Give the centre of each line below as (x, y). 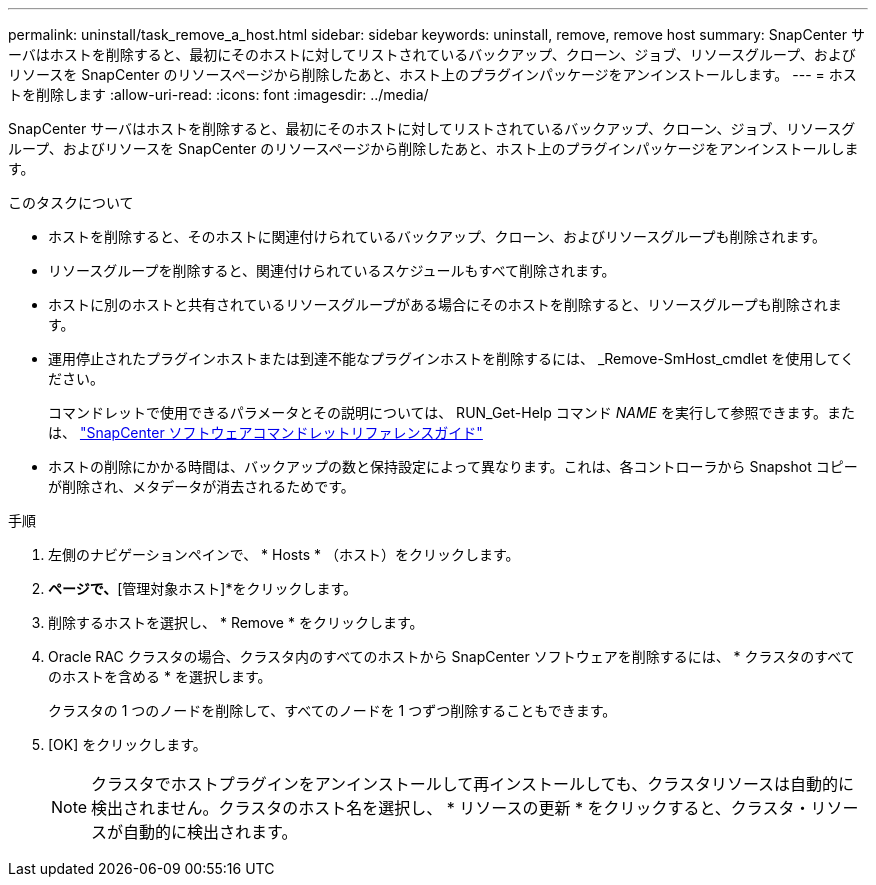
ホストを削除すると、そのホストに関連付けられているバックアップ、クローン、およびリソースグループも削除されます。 (437, 236)
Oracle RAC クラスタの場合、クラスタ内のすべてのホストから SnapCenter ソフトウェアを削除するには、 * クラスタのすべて (451, 656)
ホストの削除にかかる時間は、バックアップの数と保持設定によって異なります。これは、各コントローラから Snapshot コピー (453, 466)
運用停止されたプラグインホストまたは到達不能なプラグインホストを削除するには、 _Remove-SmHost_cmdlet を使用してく (451, 358)
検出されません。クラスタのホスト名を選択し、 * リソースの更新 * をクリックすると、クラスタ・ (451, 808)
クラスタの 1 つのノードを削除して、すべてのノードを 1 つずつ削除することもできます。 (332, 710)
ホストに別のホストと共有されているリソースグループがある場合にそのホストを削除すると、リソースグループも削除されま (445, 304)
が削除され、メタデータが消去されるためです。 (201, 486)
